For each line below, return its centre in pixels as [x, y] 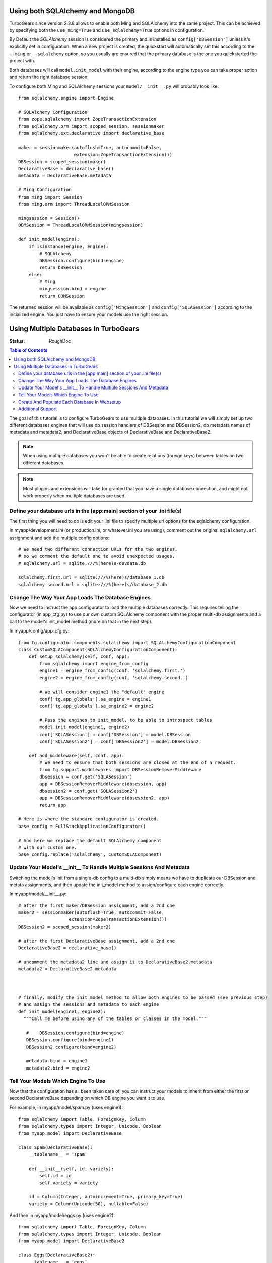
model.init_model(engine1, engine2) [85, 727]
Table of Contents [28, 350]
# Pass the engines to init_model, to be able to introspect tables [126, 720]
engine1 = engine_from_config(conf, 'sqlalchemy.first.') [113, 671]
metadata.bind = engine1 [57, 1061]
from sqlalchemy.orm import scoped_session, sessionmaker [91, 126]
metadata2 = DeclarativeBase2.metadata [67, 969]
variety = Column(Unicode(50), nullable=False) [88, 1204]
